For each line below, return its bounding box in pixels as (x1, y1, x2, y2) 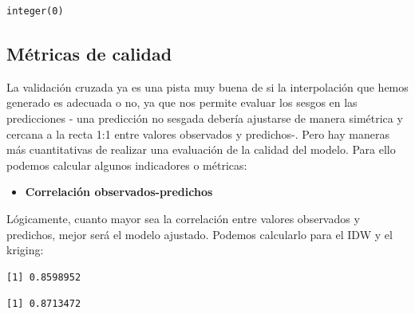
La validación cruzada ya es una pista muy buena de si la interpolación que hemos (6, 78, 409, 95)
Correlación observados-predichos (25, 183, 213, 200)
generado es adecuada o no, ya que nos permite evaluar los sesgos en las (6, 94, 358, 111)
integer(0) (6, 6, 64, 17)
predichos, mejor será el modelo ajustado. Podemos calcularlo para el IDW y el (6, 226, 393, 242)
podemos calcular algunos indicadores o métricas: (6, 156, 247, 173)
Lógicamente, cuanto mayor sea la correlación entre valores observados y (6, 210, 360, 226)
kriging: (6, 241, 44, 258)
